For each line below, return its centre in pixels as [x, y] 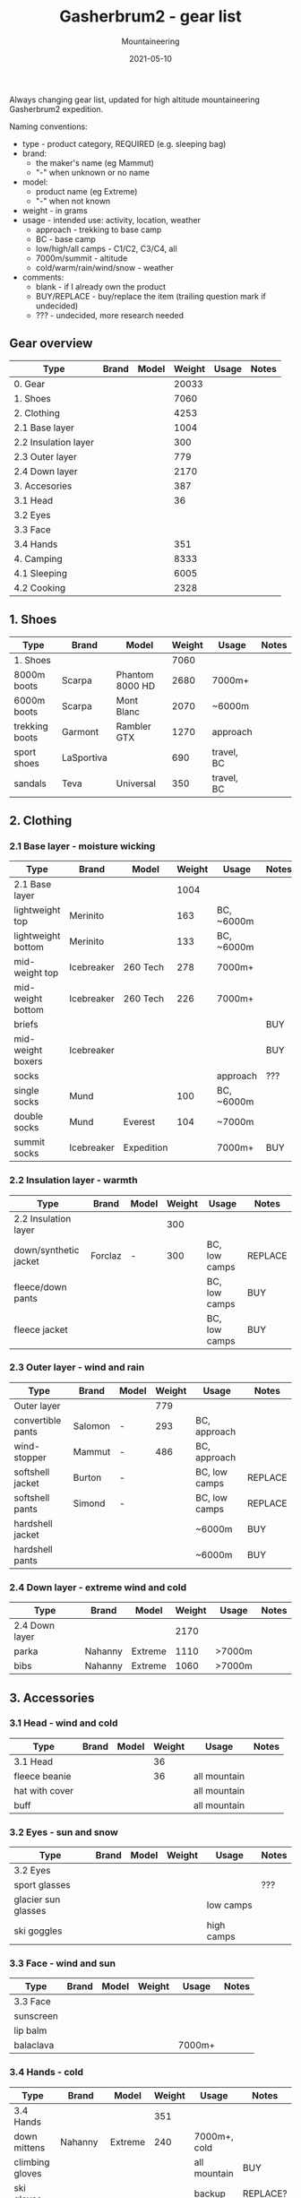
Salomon [91, 1425]
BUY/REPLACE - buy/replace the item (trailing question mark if [150, 296]
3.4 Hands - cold [46, 2073]
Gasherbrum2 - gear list [150, 17]
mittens [30, 2147]
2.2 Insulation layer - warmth [73, 1181]
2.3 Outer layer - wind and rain [77, 1367]
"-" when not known [73, 201]
